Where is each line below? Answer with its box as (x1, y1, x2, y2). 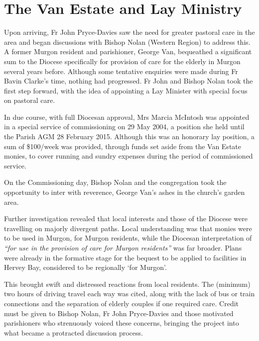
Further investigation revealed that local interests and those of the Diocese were (4, 213, 248, 224)
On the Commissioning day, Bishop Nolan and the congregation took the (4, 177, 227, 187)
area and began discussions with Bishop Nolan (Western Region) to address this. (4, 36, 251, 47)
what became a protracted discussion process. (4, 327, 143, 338)
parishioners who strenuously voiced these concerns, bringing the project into (4, 318, 239, 328)
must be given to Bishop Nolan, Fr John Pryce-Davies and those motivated (4, 308, 234, 318)
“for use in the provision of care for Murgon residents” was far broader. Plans (4, 243, 242, 253)
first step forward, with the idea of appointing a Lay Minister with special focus (4, 85, 248, 95)
